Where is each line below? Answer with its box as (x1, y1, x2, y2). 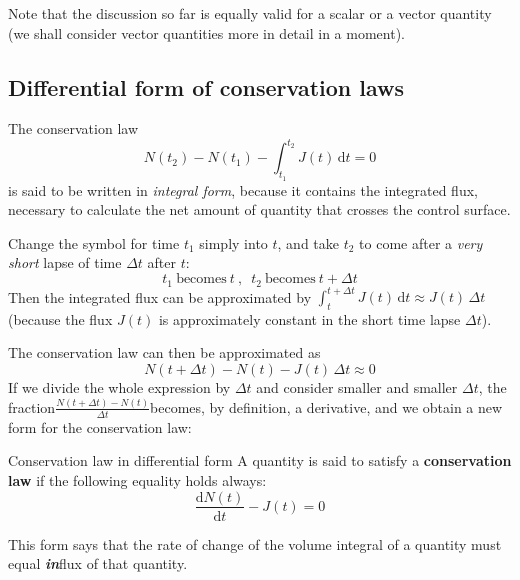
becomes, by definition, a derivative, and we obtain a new (150, 396, 503, 417)
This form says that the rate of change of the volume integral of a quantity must (8, 533, 502, 554)
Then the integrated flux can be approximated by (8, 286, 312, 307)
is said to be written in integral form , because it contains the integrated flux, (8, 179, 478, 200)
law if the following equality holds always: (8, 469, 267, 490)
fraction (8, 396, 56, 417)
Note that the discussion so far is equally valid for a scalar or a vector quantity (8, 3, 492, 23)
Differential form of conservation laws (8, 71, 405, 102)
